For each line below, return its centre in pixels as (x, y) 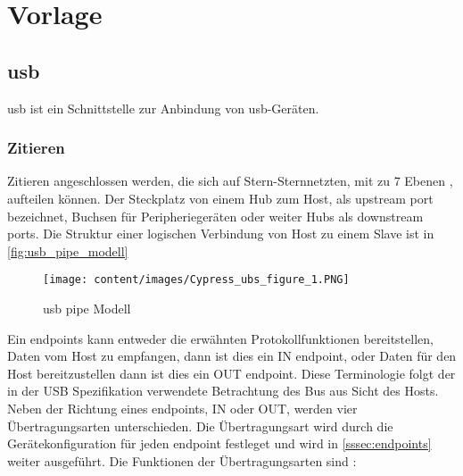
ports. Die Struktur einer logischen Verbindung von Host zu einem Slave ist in (221, 234)
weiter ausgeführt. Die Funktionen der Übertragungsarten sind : (182, 460)
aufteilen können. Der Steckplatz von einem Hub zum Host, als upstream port (220, 198)
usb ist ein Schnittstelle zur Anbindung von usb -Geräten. (163, 108)
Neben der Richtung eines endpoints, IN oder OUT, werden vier (182, 408)
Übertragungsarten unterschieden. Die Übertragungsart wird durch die (200, 426)
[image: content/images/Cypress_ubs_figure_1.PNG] (196, 280)
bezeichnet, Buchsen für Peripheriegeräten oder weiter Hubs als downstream (215, 216)
